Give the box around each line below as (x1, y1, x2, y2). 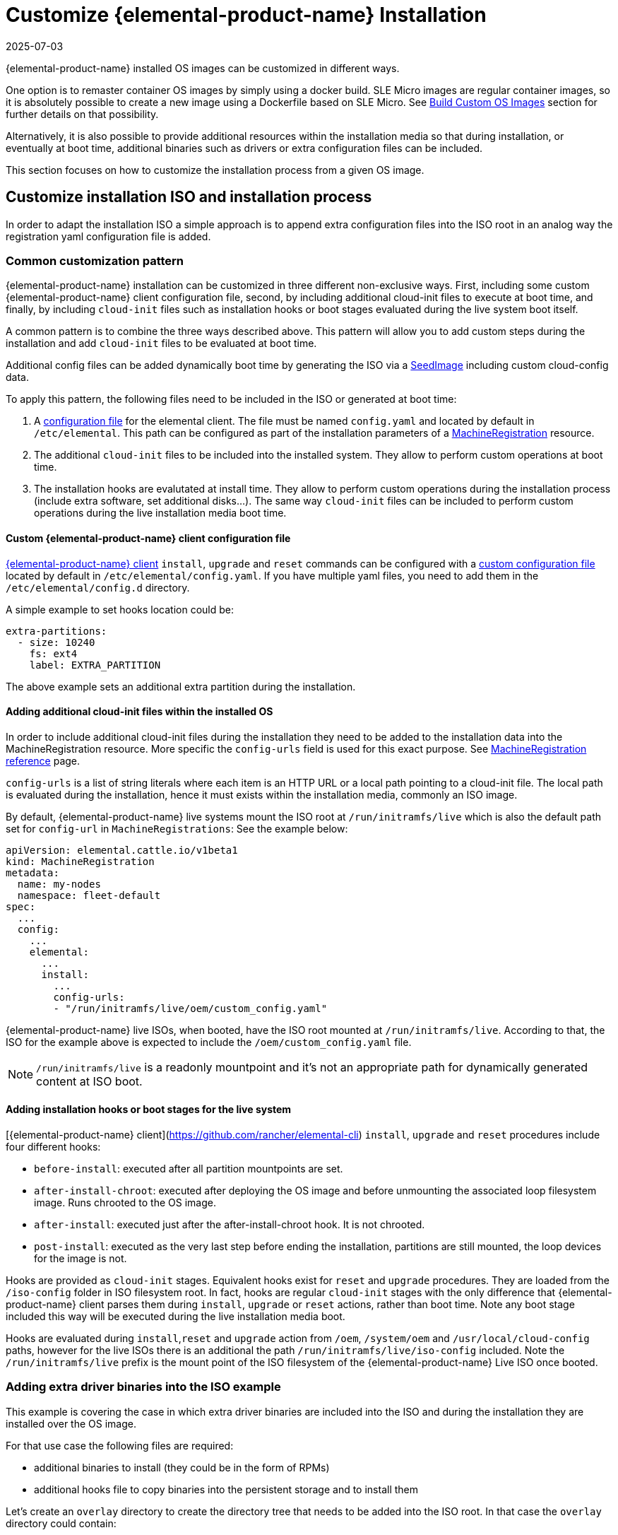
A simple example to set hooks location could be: (6, 603, 234, 616)
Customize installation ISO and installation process (6, 188, 372, 206)
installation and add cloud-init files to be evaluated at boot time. (6, 337, 317, 350)
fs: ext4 (29, 647, 78, 659)
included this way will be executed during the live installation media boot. (6, 1310, 345, 1322)
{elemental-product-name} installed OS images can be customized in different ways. (6, 61, 400, 74)
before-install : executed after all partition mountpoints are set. (34, 1163, 343, 1175)
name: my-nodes (17, 878, 101, 890)
